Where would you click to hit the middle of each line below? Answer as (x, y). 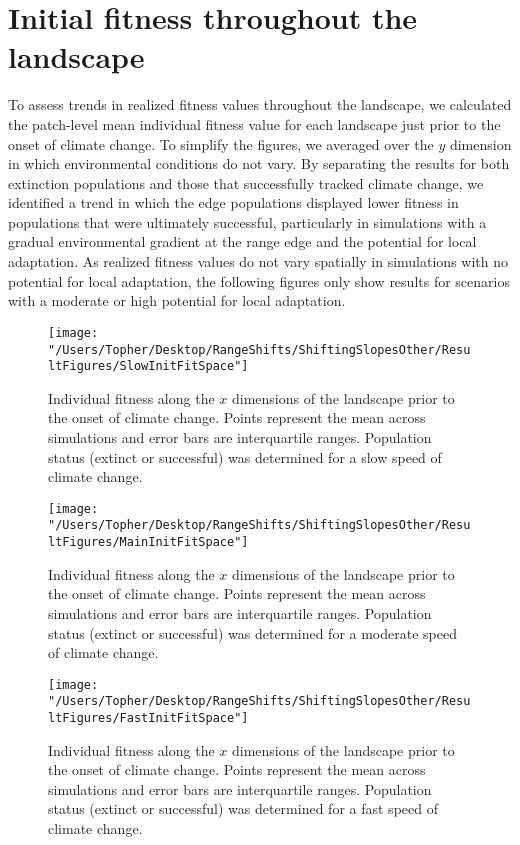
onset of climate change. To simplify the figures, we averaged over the (221, 143)
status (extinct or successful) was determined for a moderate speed (252, 632)
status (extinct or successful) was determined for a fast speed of (243, 808)
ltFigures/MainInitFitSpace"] (148, 542)
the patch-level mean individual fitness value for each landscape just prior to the (254, 123)
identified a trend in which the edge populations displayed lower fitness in (233, 202)
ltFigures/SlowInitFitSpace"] (148, 366)
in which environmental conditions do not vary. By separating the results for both (259, 163)
